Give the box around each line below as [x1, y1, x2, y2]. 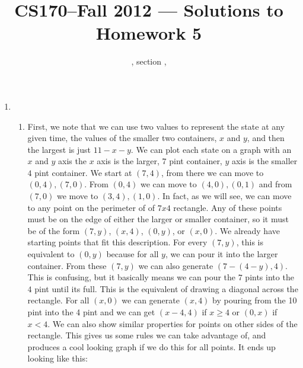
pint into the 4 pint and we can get [27, 306, 155, 318]
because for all [106, 248, 159, 260]
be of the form [27, 224, 80, 236]
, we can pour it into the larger [165, 248, 278, 260]
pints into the [245, 271, 294, 283]
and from [259, 178, 292, 190]
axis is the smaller [231, 155, 298, 167]
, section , [131, 55, 167, 68]
